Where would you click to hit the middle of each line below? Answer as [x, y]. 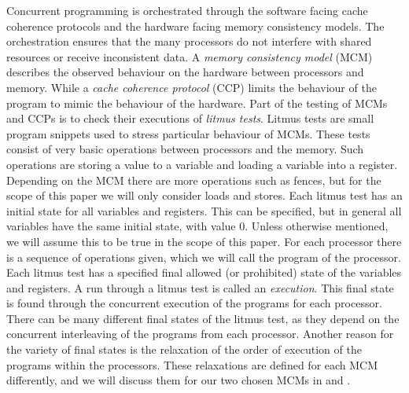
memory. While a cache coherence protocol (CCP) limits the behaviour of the [192, 87]
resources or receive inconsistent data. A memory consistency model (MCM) [190, 56]
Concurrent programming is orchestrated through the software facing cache [187, 10]
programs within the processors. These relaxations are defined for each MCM [192, 364]
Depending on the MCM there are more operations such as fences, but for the [194, 180]
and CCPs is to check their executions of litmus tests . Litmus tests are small [190, 118]
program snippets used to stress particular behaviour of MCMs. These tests [188, 133]
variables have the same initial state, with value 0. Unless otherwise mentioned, [197, 226]
